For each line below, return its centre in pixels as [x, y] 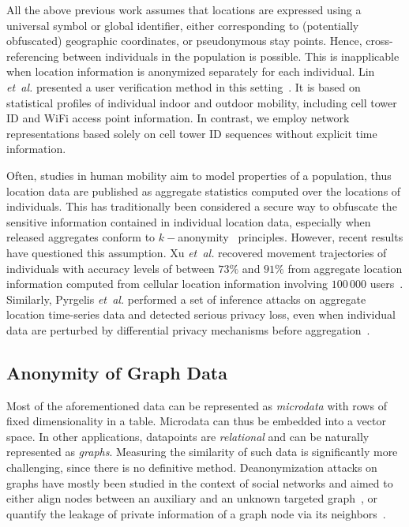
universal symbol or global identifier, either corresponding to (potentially [183, 25]
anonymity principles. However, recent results [291, 237]
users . [386, 284]
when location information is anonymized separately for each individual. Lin [191, 71]
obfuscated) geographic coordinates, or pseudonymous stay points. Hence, [184, 41]
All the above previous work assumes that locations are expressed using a [184, 9]
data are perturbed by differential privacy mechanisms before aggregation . [188, 329]
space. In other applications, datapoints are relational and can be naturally [188, 436]
